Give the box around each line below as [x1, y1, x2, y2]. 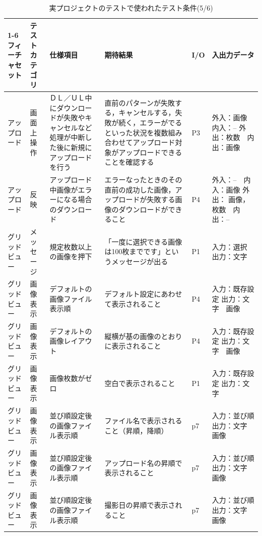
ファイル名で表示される [104, 415, 182, 425]
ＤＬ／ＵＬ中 [49, 92, 92, 103]
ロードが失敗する [118, 194, 175, 205]
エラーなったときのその [104, 174, 182, 184]
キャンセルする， [118, 107, 175, 118]
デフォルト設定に [104, 288, 161, 299]
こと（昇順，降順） [104, 425, 168, 435]
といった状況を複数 [104, 127, 168, 137]
